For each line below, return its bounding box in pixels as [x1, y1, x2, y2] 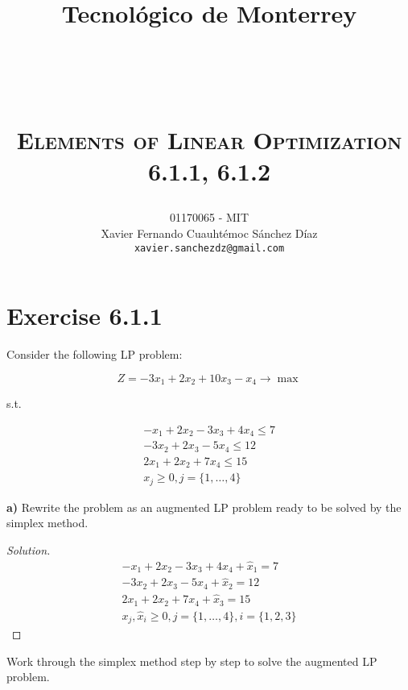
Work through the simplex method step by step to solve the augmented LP [6, 652, 377, 669]
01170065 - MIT [170, 209, 249, 226]
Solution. [6, 541, 51, 558]
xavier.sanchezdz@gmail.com [134, 242, 285, 254]
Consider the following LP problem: [6, 346, 183, 363]
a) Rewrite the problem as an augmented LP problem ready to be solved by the [6, 498, 402, 515]
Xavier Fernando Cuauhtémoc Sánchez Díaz [101, 224, 318, 241]
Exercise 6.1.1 [6, 299, 163, 332]
